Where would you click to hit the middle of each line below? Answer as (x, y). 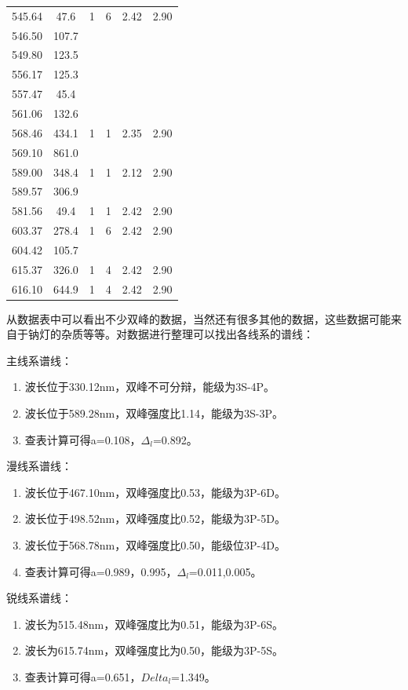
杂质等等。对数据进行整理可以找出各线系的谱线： (187, 334)
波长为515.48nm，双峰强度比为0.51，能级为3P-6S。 (154, 624)
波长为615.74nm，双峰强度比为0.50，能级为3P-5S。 (154, 650)
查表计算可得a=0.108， (83, 439)
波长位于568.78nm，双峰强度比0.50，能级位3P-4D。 (155, 545)
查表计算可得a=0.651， (83, 676)
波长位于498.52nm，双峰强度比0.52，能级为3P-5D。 (155, 518)
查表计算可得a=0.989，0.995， (101, 571)
